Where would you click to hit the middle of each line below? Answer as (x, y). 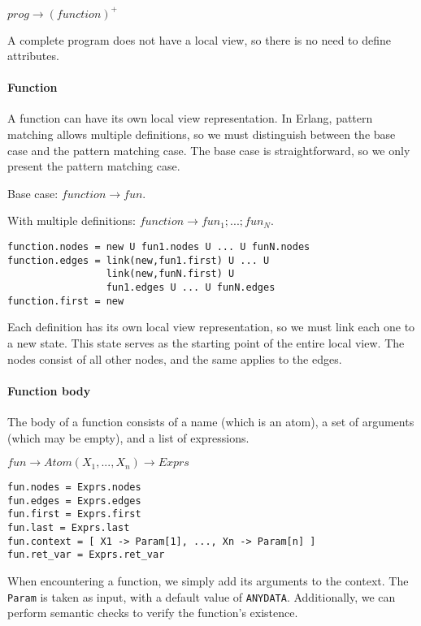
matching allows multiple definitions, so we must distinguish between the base (202, 134)
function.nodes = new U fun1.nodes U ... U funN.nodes (159, 247)
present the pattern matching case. (94, 166)
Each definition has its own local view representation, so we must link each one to (211, 327)
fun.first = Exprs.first (74, 514)
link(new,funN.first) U (170, 274)
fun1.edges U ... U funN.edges (191, 288)
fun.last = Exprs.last (69, 528)
